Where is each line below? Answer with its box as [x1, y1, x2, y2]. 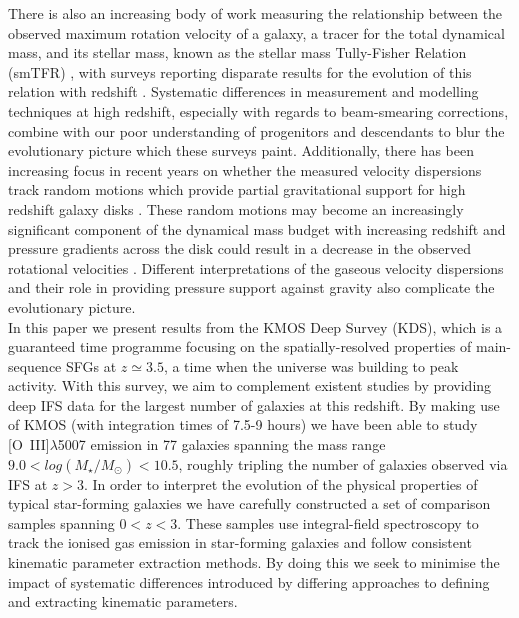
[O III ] [8, 434, 50, 455]
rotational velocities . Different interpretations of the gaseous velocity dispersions [8, 257, 504, 278]
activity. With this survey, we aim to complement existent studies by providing [8, 375, 492, 396]
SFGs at [66, 355, 117, 376]
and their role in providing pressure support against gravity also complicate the [8, 277, 495, 298]
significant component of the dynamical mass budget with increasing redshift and [8, 218, 506, 239]
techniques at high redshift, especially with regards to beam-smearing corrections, [8, 100, 509, 121]
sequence [8, 355, 62, 376]
